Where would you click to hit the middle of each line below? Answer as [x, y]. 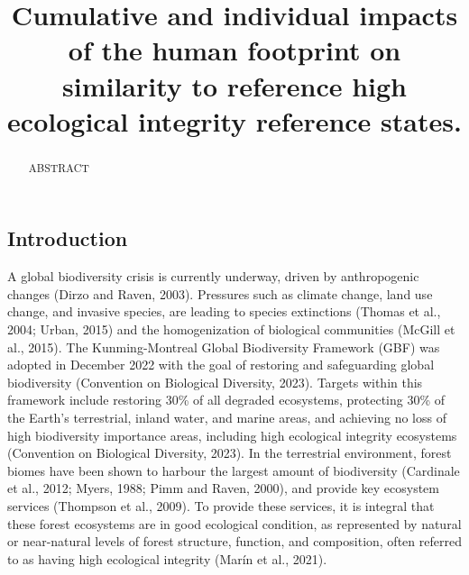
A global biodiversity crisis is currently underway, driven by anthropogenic [213, 276]
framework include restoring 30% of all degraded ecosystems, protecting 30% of [226, 400]
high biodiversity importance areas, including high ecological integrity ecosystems [232, 435]
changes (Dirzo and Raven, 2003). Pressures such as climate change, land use [220, 293]
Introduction [68, 238]
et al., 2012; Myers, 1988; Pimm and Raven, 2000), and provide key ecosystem [223, 488]
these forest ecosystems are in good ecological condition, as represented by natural [234, 523]
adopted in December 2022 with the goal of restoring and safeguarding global [221, 365]
